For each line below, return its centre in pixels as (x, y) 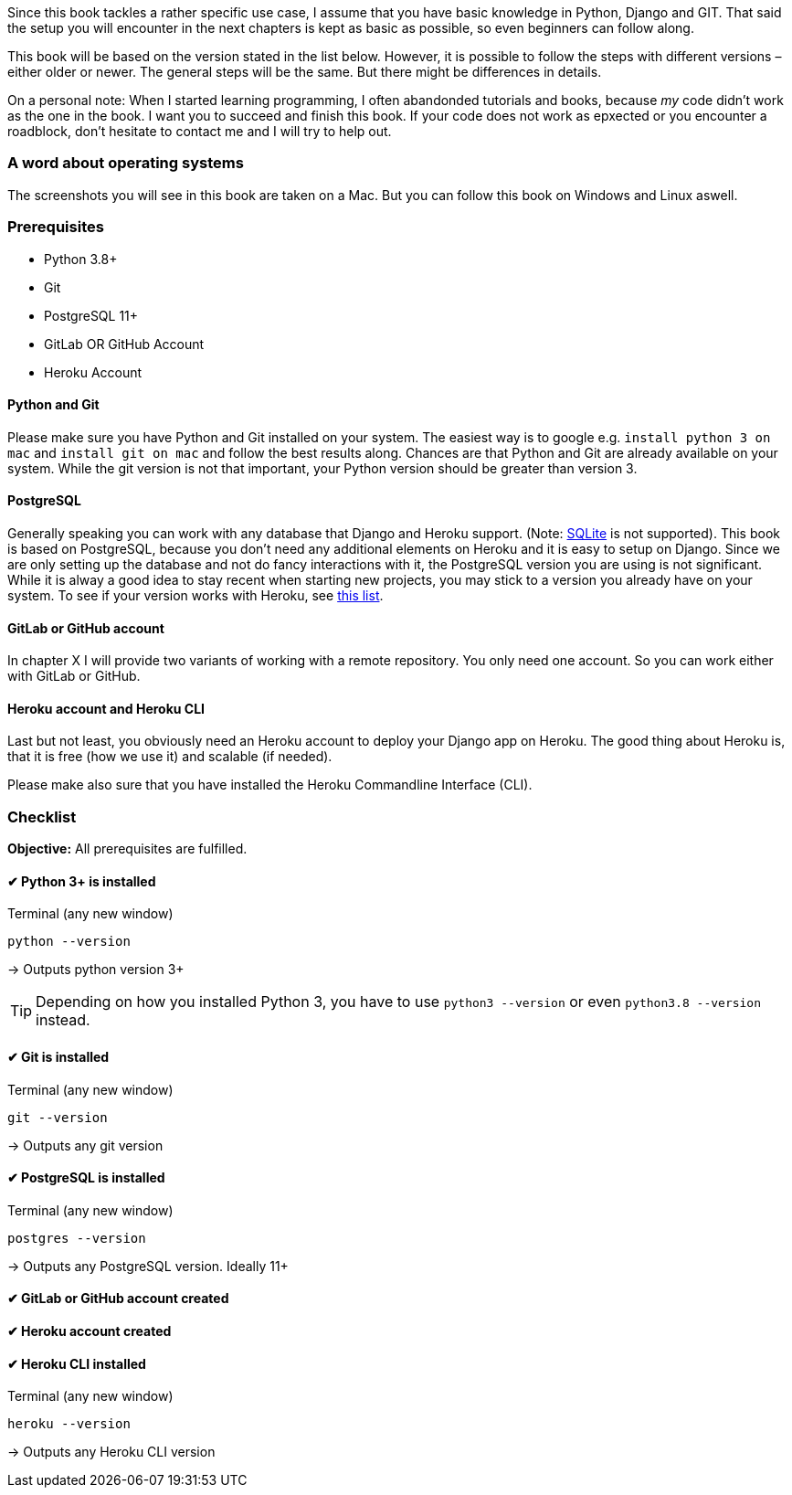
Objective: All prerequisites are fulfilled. (127, 849)
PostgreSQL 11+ (91, 315)
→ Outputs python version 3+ (96, 970)
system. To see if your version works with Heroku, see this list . (195, 595)
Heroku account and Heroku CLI (106, 708)
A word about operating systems (126, 163)
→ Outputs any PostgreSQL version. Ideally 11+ (148, 1266)
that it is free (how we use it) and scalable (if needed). (170, 757)
